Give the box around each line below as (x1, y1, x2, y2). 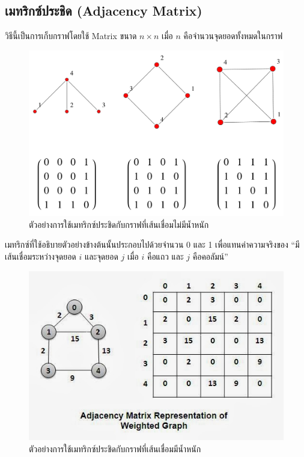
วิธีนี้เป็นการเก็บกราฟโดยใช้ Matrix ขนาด (5, 29, 137, 42)
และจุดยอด (84, 250, 118, 262)
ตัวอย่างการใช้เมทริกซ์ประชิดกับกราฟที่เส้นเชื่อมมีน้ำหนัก (29, 442, 201, 455)
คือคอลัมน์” (192, 250, 228, 262)
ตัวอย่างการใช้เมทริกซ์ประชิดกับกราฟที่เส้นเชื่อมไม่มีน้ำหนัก (29, 218, 209, 230)
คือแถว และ (147, 250, 184, 262)
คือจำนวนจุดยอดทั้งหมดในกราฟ (183, 29, 283, 42)
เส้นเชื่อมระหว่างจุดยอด (5, 250, 76, 262)
